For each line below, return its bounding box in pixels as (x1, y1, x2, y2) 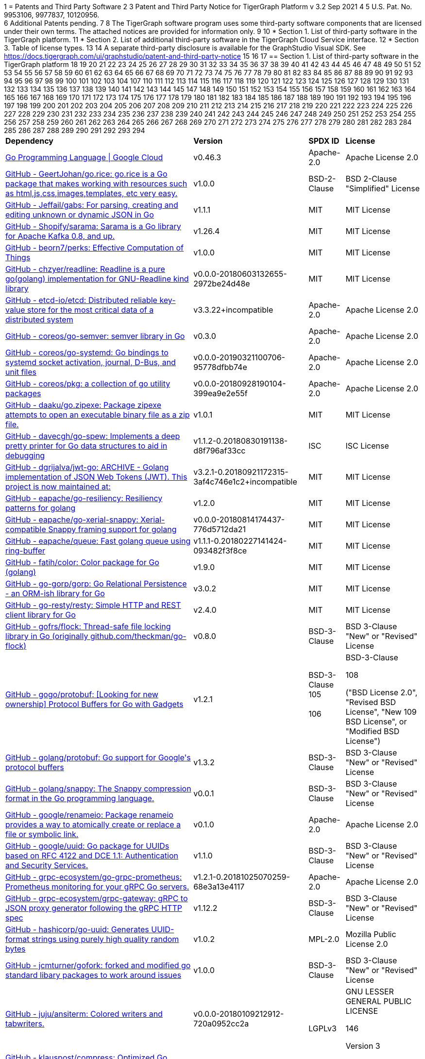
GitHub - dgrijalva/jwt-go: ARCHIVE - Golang (5, 462, 169, 472)
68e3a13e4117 (193, 882, 245, 891)
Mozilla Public (345, 929, 396, 939)
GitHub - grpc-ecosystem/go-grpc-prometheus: (5, 872, 182, 882)
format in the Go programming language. (5, 793, 154, 803)
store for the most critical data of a (27, 305, 154, 315)
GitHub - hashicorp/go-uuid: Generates (5, 925, 149, 934)
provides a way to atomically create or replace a (5, 820, 181, 829)
